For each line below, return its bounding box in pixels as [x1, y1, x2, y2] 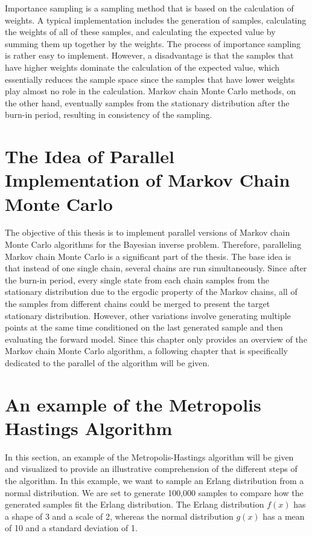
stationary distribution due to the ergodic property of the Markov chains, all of [5, 285, 298, 298]
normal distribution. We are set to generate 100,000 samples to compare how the [5, 486, 304, 499]
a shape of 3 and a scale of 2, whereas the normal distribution [5, 509, 234, 522]
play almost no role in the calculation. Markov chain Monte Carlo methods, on [5, 85, 296, 97]
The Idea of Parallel [5, 144, 174, 169]
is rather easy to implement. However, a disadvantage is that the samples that [5, 49, 294, 62]
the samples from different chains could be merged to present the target [5, 297, 270, 309]
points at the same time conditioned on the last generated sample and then [5, 321, 283, 334]
